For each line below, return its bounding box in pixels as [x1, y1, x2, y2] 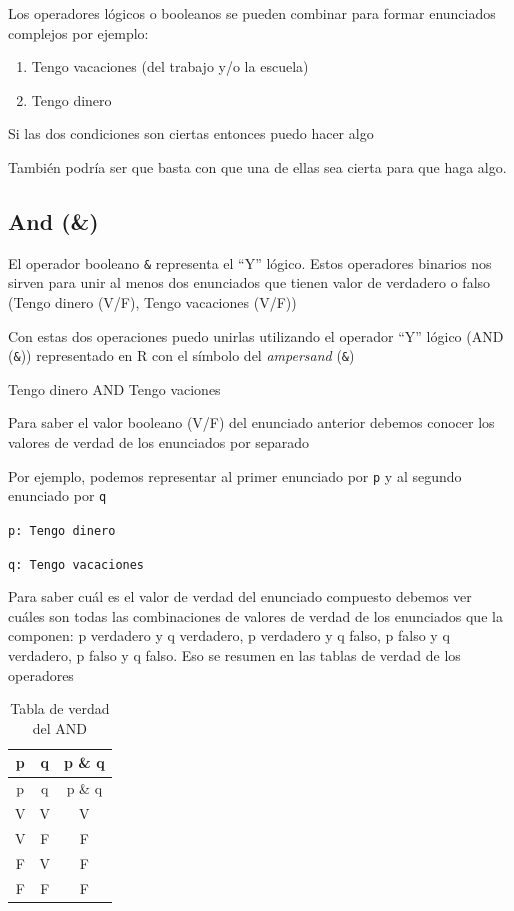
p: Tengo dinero [8, 523, 116, 538]
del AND [32, 717, 87, 738]
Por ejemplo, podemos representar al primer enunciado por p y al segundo [8, 465, 462, 486]
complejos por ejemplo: [8, 22, 149, 43]
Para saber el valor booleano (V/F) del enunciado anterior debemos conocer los [8, 412, 495, 433]
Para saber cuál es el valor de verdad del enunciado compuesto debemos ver [8, 586, 472, 607]
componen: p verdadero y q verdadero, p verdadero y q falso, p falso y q [8, 625, 450, 646]
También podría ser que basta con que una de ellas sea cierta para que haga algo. [8, 156, 507, 177]
